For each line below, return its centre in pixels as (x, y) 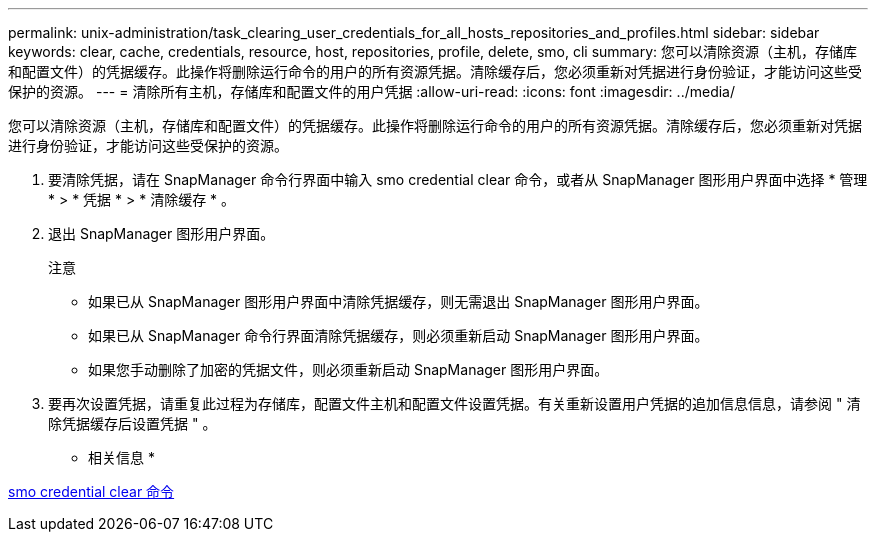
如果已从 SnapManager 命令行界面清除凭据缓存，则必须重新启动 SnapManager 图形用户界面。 (398, 335)
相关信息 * (121, 457)
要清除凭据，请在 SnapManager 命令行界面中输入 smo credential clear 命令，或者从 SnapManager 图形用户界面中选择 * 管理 (458, 179)
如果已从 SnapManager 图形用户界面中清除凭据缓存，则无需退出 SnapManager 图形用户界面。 (398, 301)
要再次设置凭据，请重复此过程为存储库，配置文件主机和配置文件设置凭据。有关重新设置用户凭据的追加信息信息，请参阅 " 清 (454, 403)
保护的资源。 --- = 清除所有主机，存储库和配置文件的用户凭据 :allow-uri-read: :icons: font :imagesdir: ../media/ (372, 91)
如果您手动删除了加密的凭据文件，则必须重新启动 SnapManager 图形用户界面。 (348, 369)
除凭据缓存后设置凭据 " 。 (132, 423)
